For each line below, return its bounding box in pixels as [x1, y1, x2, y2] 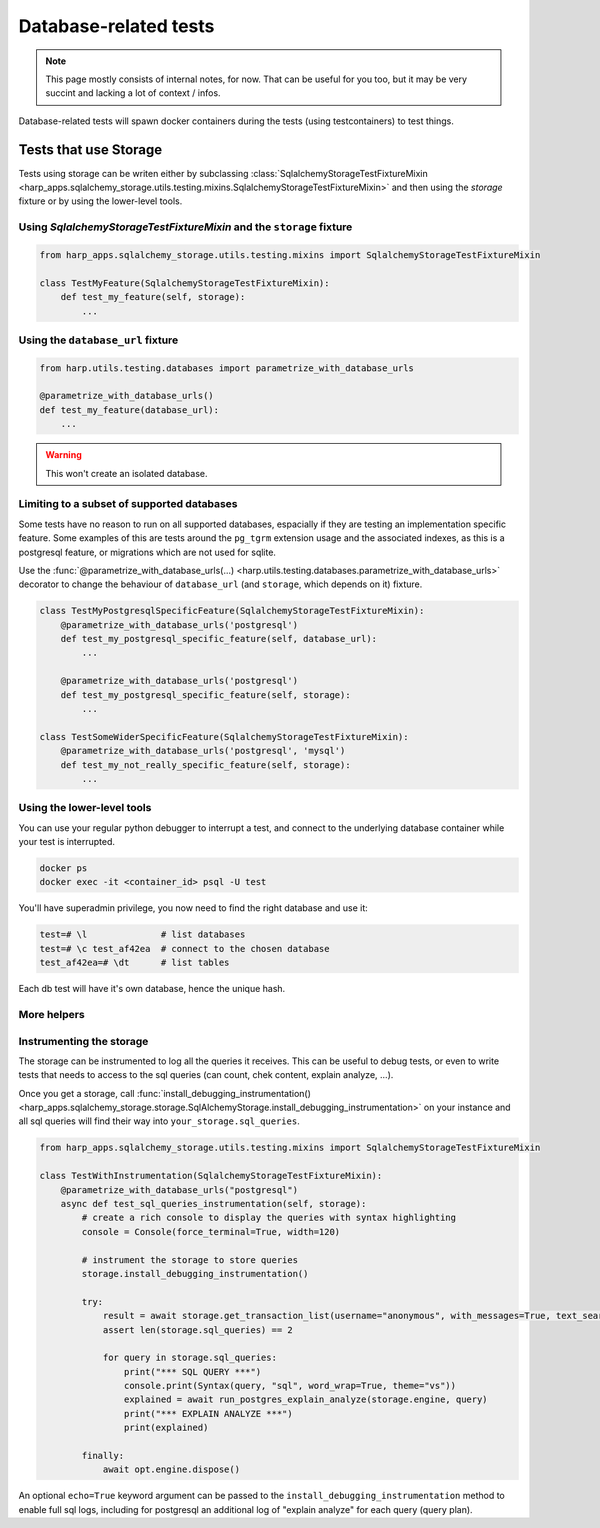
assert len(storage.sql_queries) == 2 [102, 1324, 294, 1335]
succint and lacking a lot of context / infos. [45, 87, 221, 99]
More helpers [18, 1007, 85, 1021]
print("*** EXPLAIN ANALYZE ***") [123, 1408, 294, 1419]
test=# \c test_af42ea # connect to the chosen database [39, 943, 330, 954]
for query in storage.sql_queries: [102, 1352, 277, 1364]
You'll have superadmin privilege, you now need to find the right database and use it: [18, 902, 369, 914]
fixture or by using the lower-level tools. [18, 195, 183, 207]
